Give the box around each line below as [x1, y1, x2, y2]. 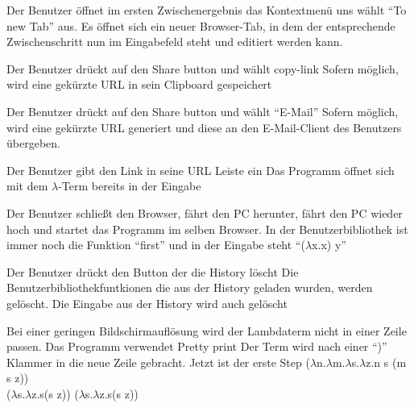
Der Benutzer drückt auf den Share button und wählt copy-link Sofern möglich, [6, 60, 399, 77]
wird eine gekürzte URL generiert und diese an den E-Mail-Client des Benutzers [6, 119, 402, 135]
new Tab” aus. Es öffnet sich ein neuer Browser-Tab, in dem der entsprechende [6, 17, 395, 34]
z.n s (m [366, 353, 407, 370]
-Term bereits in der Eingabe [58, 177, 201, 194]
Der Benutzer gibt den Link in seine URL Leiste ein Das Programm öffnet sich [6, 161, 395, 178]
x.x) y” [312, 236, 346, 253]
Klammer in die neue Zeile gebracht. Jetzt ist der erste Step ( [6, 353, 310, 370]
